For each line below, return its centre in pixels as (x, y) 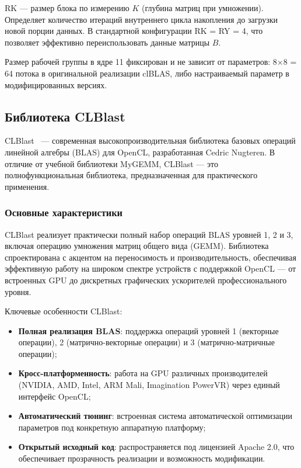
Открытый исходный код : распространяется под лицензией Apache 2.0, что (156, 447)
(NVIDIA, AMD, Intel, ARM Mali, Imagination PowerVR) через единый (149, 385)
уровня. (18, 291)
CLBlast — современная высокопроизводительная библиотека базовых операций (150, 141)
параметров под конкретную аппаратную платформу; (112, 427)
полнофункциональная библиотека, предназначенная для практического (131, 175)
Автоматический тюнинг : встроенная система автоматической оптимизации (155, 416)
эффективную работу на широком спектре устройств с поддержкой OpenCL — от (150, 268)
